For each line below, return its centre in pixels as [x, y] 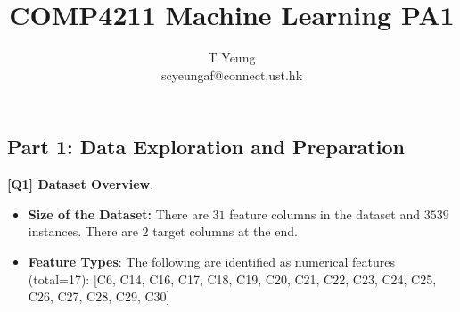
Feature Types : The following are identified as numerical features [211, 261]
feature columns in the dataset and [324, 213]
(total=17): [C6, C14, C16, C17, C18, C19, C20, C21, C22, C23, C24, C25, [232, 279]
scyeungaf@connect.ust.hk [232, 74]
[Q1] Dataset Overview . [81, 184]
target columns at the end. [225, 231]
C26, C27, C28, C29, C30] [99, 296]
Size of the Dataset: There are [118, 213]
